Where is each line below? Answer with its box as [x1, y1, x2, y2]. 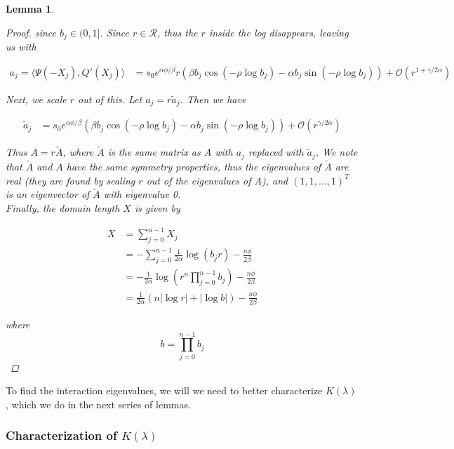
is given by [134, 201, 180, 215]
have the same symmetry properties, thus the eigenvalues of [66, 159, 321, 174]
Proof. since [6, 25, 56, 39]
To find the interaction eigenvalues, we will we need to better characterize [6, 383, 323, 398]
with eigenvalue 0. [103, 187, 181, 201]
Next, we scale [6, 91, 67, 106]
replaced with [248, 145, 304, 159]
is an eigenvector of [6, 187, 90, 201]
